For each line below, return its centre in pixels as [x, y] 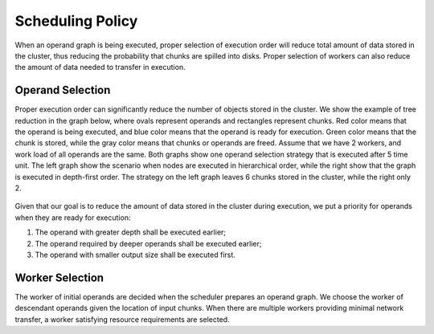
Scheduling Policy [76, 21]
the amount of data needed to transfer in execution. [100, 67]
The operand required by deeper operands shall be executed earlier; [148, 243]
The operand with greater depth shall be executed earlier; [131, 232]
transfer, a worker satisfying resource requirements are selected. [122, 319]
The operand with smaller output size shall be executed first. [135, 255]
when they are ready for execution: [73, 218]
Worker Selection [59, 277]
